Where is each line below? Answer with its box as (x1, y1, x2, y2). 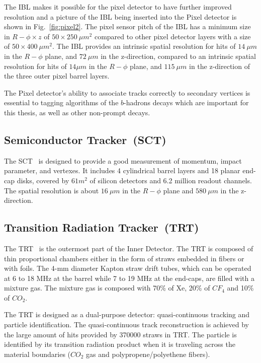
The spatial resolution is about (4, 185, 99, 195)
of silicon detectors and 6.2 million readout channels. (90, 175, 252, 185)
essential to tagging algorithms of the (4, 97, 119, 108)
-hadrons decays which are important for (124, 97, 249, 108)
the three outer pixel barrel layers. (4, 70, 110, 81)
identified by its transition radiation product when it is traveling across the (4, 339, 235, 349)
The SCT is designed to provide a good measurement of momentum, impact (4, 155, 242, 166)
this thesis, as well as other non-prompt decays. (4, 107, 150, 117)
